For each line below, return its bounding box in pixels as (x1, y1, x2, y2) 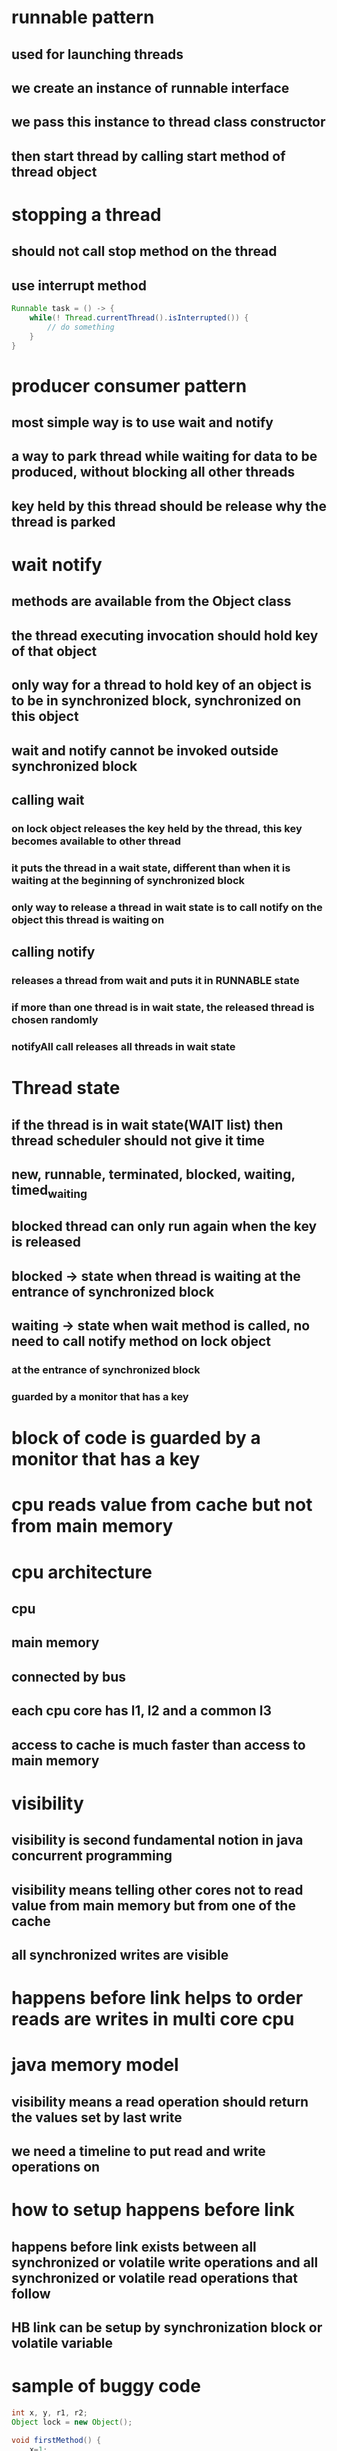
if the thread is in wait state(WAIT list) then (11, 1116, 284, 1133)
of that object (11, 642, 98, 660)
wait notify (11, 554, 103, 576)
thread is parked (11, 513, 116, 530)
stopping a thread (11, 203, 162, 226)
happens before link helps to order (11, 1987, 304, 2010)
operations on (11, 2159, 101, 2176)
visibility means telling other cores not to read (11, 1881, 304, 1898)
